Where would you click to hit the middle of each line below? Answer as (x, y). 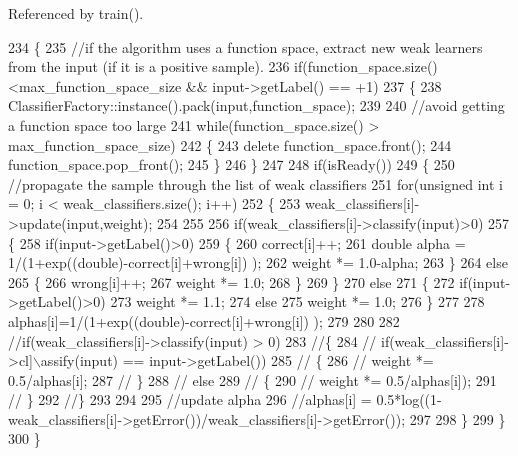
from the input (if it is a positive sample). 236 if (155, 66)
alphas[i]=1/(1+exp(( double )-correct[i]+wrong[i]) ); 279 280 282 (204, 320)
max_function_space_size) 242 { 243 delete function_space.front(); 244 (230, 144)
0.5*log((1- (409, 399)
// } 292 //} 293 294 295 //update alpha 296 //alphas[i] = (190, 399)
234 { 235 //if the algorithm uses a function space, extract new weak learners (245, 46)
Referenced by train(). (76, 13)
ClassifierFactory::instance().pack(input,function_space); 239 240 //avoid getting (256, 105)
